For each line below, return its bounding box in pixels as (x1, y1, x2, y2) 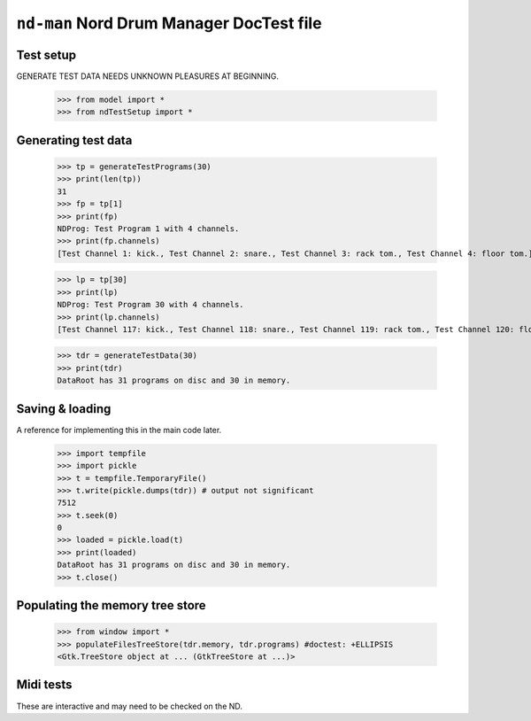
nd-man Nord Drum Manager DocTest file (16, 13, 322, 33)
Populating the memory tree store (16, 598, 207, 613)
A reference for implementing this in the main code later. (16, 424, 222, 435)
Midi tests (16, 678, 73, 693)
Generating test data (16, 133, 133, 148)
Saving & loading (16, 401, 112, 416)
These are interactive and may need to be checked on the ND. (16, 701, 243, 711)
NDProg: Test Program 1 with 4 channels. (57, 223, 240, 234)
